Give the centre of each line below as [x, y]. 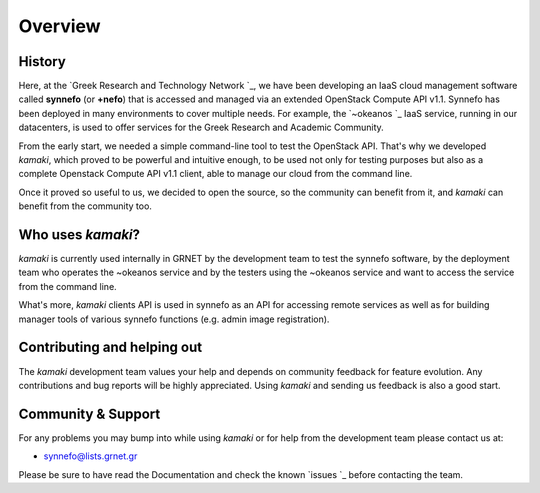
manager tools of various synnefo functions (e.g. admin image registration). [174, 319]
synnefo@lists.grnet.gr [90, 456]
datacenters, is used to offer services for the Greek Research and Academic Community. [201, 127]
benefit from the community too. [85, 206]
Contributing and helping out [110, 347]
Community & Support [89, 413]
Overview [59, 26]
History [42, 61]
